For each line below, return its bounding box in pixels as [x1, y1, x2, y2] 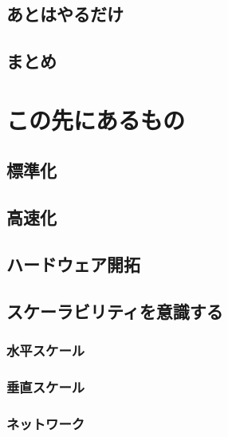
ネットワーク [6, 413, 85, 433]
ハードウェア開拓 [6, 251, 140, 276]
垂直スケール [6, 376, 85, 396]
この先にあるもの [6, 103, 186, 136]
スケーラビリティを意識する [6, 298, 223, 323]
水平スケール [6, 340, 85, 360]
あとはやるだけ [6, 2, 124, 26]
